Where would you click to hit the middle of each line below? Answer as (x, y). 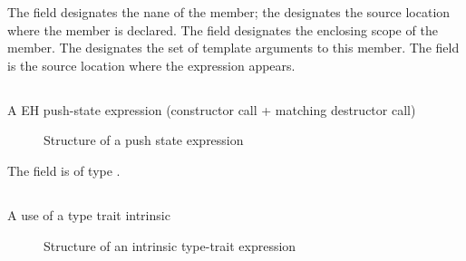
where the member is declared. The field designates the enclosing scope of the (223, 29)
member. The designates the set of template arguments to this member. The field (233, 48)
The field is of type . (64, 170)
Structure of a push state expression (144, 140)
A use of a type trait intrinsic (89, 214)
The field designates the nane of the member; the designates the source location (229, 12)
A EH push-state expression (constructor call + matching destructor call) (212, 109)
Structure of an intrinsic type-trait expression (170, 245)
